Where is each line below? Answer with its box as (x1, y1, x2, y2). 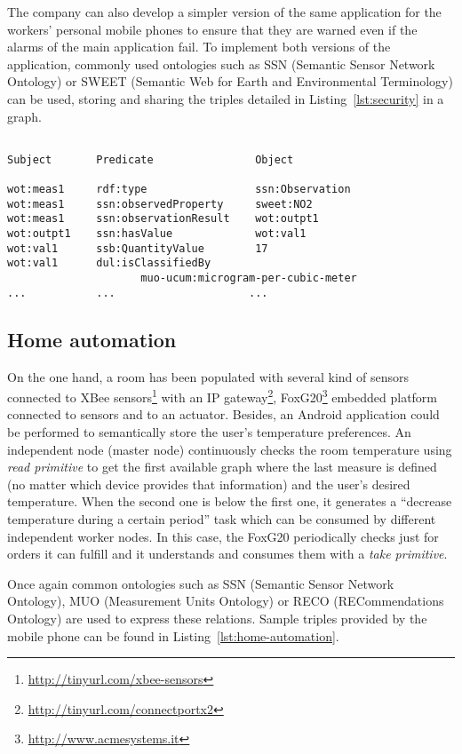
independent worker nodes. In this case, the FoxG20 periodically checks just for (7, 527, 439, 545)
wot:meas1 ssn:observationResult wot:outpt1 (7, 212, 319, 226)
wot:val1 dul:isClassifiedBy (7, 257, 211, 270)
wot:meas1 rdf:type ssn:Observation (7, 183, 351, 196)
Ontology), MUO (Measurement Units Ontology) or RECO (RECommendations (7, 591, 444, 610)
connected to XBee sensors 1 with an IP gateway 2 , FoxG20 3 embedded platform (7, 385, 438, 406)
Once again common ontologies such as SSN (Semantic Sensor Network (7, 574, 394, 592)
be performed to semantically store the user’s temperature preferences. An (7, 423, 411, 441)
